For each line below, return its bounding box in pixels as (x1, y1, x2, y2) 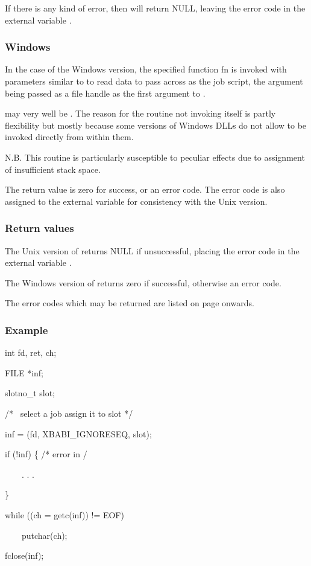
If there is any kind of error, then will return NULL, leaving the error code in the (5, 2, 306, 14)
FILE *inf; (5, 366, 43, 379)
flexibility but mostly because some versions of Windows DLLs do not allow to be (5, 118, 307, 131)
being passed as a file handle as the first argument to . (5, 86, 206, 99)
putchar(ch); (21, 529, 68, 541)
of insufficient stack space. (5, 162, 101, 175)
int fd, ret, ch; (5, 346, 57, 359)
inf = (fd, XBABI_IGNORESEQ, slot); (5, 427, 152, 440)
